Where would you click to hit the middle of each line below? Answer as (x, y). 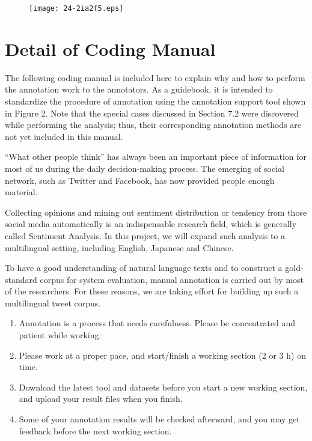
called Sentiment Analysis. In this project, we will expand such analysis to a (145, 235)
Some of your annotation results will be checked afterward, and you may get (159, 419)
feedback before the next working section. (95, 430)
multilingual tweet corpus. (53, 303)
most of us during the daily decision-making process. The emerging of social (145, 168)
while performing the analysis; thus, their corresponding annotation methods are (153, 125)
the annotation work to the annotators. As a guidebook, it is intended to (139, 89)
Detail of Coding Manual (110, 48)
